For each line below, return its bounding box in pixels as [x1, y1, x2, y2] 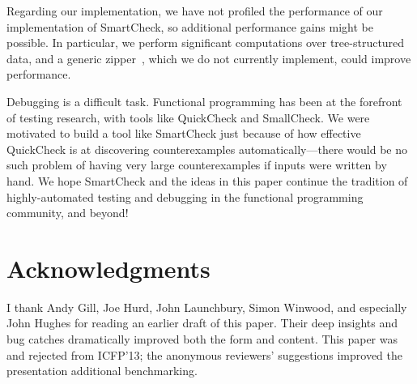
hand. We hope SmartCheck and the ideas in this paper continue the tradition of [6, 172, 408, 189]
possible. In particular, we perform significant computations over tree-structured [6, 34, 405, 51]
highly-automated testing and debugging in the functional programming [6, 188, 364, 205]
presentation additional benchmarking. [6, 362, 198, 379]
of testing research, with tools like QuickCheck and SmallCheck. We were [6, 109, 370, 126]
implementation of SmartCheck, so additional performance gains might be [6, 18, 373, 35]
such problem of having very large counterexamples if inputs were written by [6, 156, 387, 173]
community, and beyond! [6, 204, 129, 221]
